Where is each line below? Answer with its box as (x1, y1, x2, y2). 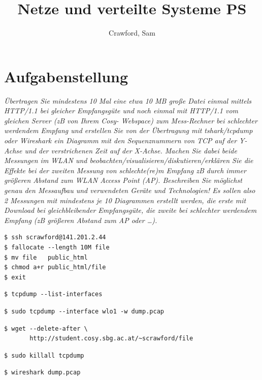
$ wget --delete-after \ (4, 325, 88, 332)
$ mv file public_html (4, 254, 88, 261)
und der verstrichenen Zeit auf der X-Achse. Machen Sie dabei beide (24, 145, 237, 155)
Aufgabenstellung (4, 66, 128, 86)
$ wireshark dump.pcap (4, 369, 81, 376)
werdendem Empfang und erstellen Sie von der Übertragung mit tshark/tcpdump (4, 125, 253, 136)
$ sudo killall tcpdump (4, 352, 84, 359)
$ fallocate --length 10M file (4, 243, 110, 251)
